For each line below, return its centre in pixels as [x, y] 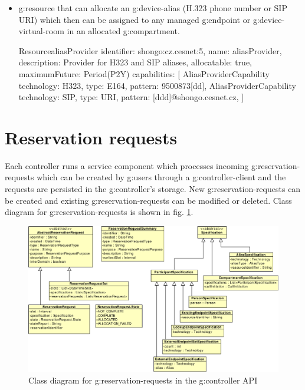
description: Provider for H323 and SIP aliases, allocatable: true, [135, 62]
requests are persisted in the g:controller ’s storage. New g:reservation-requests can [153, 189]
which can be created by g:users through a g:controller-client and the [161, 177]
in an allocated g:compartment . [123, 31]
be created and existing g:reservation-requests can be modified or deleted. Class [148, 200]
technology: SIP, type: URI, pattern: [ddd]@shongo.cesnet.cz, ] [131, 97]
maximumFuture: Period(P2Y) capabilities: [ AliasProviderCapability [144, 73]
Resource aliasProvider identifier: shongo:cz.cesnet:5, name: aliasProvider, [150, 50]
